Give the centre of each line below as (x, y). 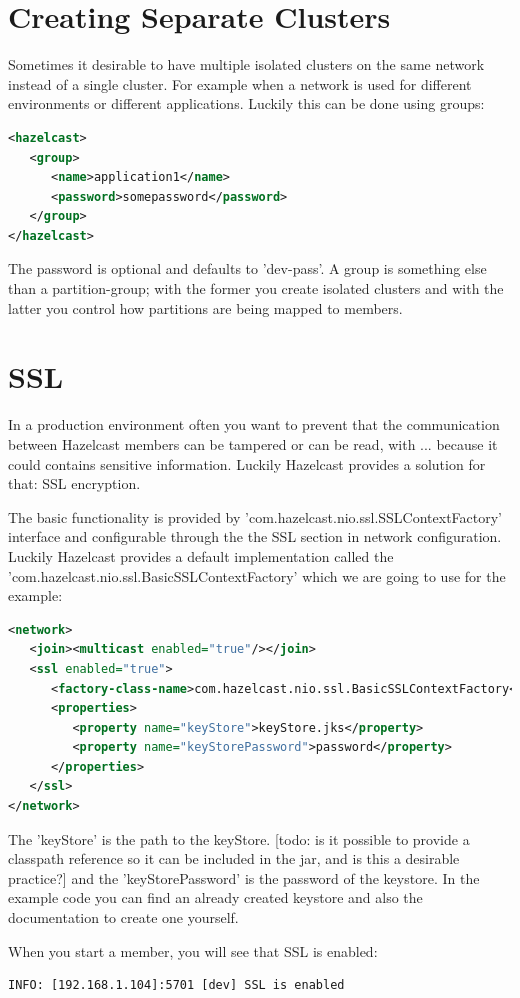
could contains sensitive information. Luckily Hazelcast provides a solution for (247, 463)
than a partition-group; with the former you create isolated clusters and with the (256, 288)
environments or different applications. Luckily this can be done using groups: (246, 103)
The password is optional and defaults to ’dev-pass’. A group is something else (247, 268)
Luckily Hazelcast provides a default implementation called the (201, 555)
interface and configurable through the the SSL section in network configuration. (255, 536)
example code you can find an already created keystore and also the (215, 897)
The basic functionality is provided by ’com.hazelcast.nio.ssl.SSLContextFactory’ (255, 516)
